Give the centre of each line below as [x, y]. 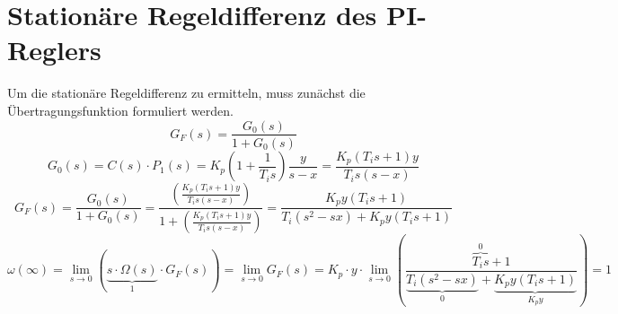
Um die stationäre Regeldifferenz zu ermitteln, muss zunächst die [186, 93]
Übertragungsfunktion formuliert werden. [120, 110]
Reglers [54, 50]
